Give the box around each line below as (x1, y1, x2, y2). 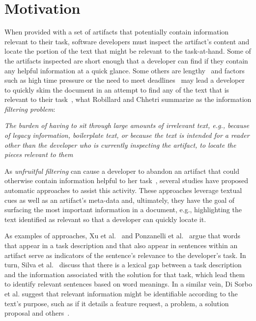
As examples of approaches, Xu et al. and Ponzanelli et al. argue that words (4, 230, 241, 241)
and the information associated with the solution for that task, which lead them (4, 269, 245, 279)
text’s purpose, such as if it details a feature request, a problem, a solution (4, 298, 229, 308)
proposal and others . (4, 308, 70, 318)
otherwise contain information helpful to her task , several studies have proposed (4, 175, 249, 186)
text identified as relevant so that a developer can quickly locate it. (4, 214, 206, 224)
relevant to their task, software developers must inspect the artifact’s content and (4, 36, 250, 46)
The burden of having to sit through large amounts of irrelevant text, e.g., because (4, 120, 250, 130)
